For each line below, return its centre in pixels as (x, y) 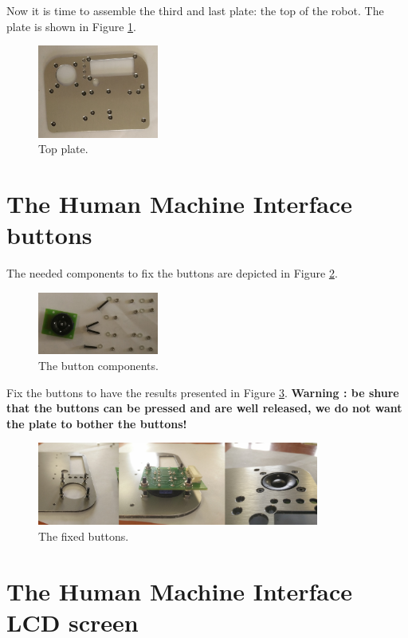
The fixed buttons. (84, 536)
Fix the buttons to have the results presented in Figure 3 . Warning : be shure (203, 392)
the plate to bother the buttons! (97, 423)
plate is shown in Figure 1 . (71, 26)
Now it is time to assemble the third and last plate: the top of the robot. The (195, 10)
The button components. (98, 365)
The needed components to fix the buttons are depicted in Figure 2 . (172, 273)
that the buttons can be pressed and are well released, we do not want (204, 408)
